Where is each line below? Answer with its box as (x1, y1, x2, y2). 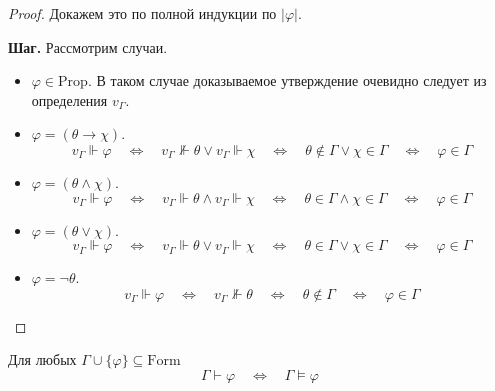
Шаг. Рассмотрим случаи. (8, 36, 168, 57)
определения (31, 89, 108, 110)
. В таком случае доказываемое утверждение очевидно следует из (87, 70, 487, 91)
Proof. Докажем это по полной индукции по (8, 3, 277, 23)
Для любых (8, 349, 77, 370)
